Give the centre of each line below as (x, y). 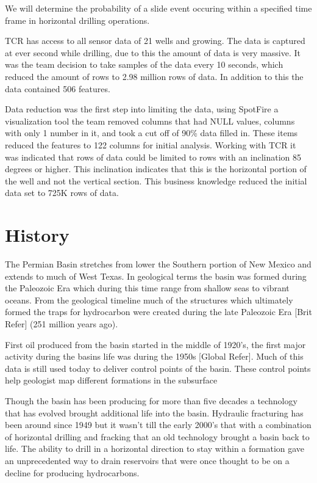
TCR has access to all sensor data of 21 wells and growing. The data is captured (155, 41)
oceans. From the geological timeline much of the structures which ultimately (149, 300)
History (37, 235)
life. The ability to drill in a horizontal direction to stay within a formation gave (155, 448)
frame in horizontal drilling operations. (77, 20)
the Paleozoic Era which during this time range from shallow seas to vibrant (147, 288)
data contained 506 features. (58, 88)
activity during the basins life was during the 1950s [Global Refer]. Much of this (154, 356)
